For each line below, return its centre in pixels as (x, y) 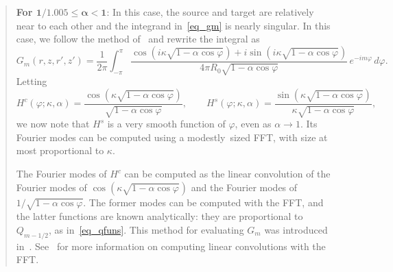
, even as (253, 124)
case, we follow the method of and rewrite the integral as (138, 39)
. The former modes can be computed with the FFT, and (203, 202)
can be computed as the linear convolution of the (227, 173)
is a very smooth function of (166, 124)
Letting (32, 81)
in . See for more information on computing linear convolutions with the (171, 246)
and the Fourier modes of (244, 187)
